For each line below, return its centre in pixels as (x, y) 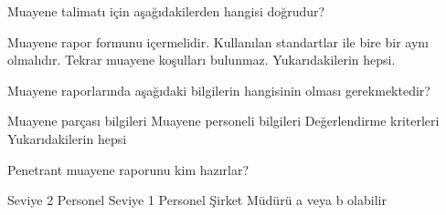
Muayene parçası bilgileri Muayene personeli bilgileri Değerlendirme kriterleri (223, 121)
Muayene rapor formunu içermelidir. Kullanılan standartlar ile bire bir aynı (218, 41)
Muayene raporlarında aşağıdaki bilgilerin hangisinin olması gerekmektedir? (219, 90)
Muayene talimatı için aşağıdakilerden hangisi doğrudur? (166, 11)
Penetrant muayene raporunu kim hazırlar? (128, 169)
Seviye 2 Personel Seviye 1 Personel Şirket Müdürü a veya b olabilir (197, 200)
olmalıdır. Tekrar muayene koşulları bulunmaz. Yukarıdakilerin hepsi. (202, 60)
